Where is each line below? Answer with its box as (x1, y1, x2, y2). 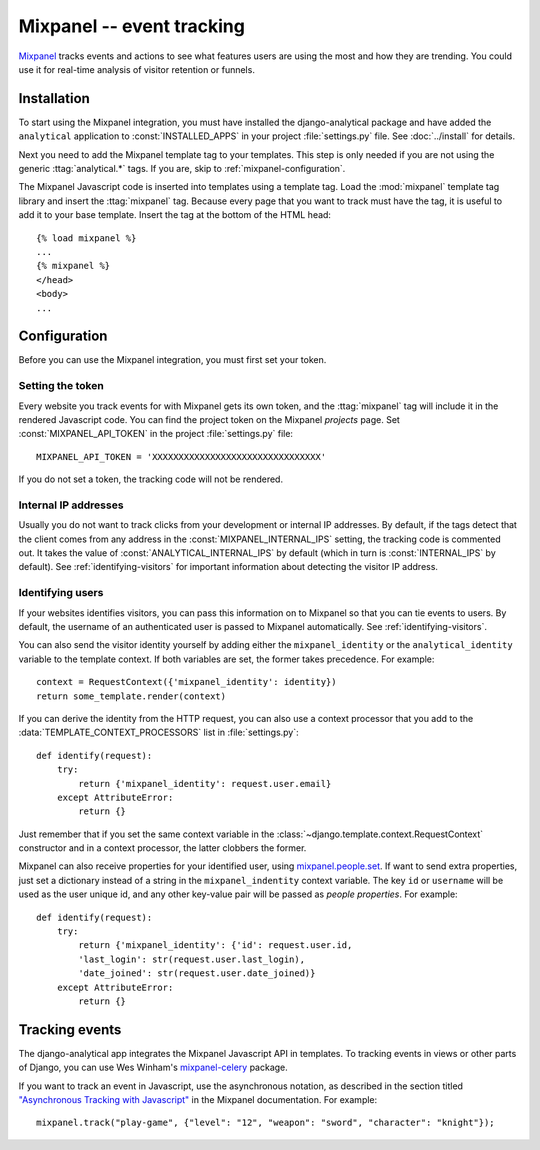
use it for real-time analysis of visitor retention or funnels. (18, 63, 255, 75)
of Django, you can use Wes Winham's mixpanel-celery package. (18, 1061, 289, 1074)
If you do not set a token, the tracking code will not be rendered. (18, 473, 284, 485)
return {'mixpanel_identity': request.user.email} (78, 778, 332, 789)
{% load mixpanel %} (36, 232, 137, 244)
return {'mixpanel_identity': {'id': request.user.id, (78, 940, 353, 951)
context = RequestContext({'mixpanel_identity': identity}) (36, 676, 337, 688)
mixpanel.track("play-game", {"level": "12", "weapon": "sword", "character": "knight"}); (36, 1117, 495, 1129)
